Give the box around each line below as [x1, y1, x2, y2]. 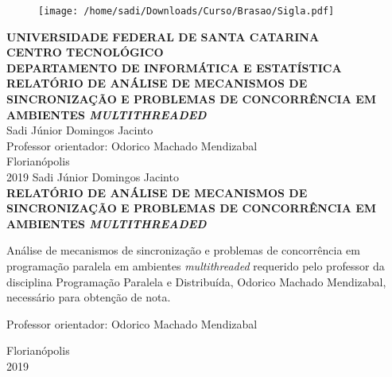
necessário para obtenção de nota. [6, 289, 171, 305]
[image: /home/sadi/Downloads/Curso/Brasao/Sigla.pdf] [38, 6, 335, 17]
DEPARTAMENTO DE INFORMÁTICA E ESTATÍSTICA [6, 59, 342, 76]
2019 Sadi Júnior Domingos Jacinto [6, 169, 179, 185]
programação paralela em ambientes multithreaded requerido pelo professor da [6, 257, 385, 274]
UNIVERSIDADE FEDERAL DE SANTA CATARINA [6, 28, 320, 45]
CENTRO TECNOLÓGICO [6, 44, 164, 60]
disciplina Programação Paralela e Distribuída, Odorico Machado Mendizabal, [6, 273, 386, 290]
